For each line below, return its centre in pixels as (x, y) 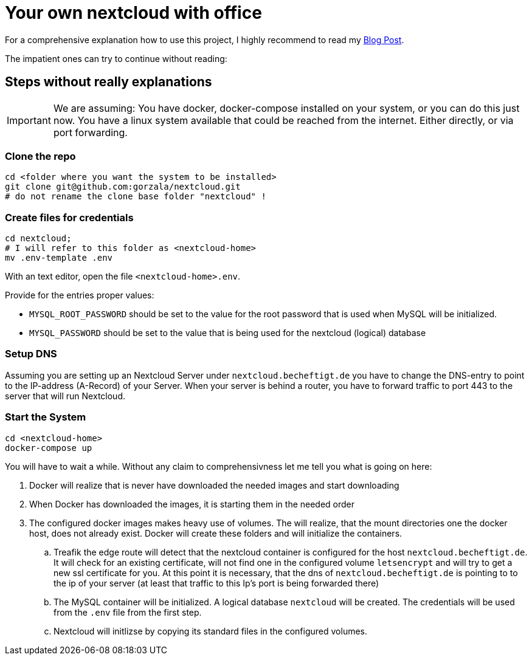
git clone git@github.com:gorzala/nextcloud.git (123, 187)
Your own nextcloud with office (133, 13)
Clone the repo (40, 156)
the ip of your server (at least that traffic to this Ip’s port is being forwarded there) (216, 583)
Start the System (46, 417)
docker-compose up (49, 448)
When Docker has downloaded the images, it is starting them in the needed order (192, 504)
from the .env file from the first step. (128, 612)
